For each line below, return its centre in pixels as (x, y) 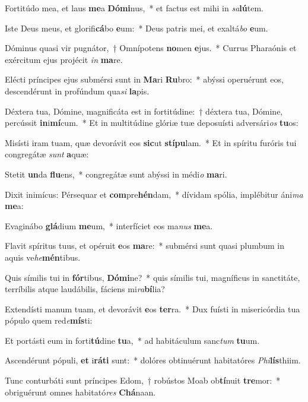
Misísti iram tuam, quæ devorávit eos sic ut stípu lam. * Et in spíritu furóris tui (151, 142)
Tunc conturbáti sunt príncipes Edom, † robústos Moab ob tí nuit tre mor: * (143, 380)
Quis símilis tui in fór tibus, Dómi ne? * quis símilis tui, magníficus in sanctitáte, (153, 277)
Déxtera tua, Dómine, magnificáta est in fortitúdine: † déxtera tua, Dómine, (144, 111)
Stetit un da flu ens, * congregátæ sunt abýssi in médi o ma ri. (116, 174)
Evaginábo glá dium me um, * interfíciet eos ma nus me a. (109, 225)
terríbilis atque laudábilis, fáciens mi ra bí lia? (85, 289)
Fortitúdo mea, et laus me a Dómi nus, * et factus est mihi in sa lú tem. (134, 8)
